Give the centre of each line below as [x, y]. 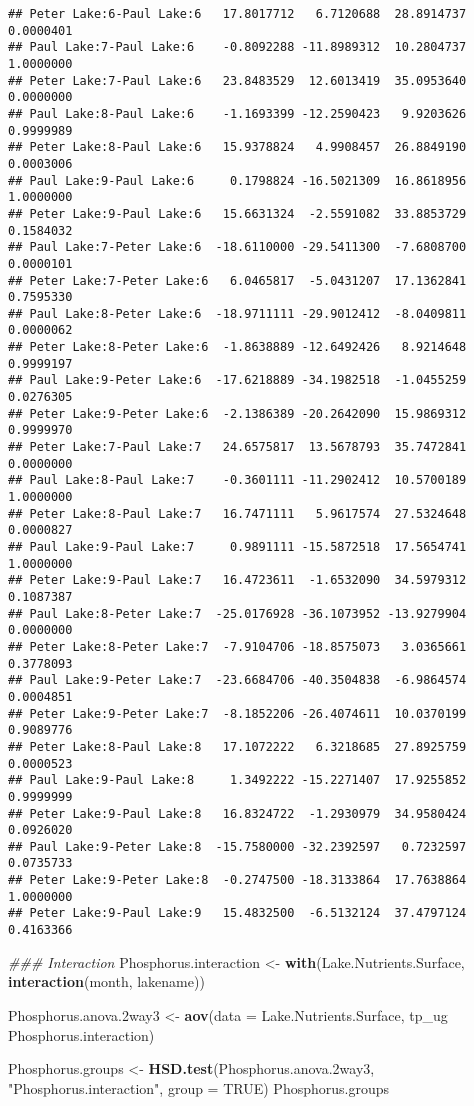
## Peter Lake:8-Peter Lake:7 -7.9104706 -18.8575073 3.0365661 [237, 646]
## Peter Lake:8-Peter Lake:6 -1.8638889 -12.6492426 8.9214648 [237, 347]
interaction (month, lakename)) [106, 981]
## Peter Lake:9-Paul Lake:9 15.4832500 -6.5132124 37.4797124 [237, 913]
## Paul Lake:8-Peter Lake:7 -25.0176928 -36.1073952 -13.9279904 [237, 613]
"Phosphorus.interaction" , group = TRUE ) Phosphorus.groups [199, 1087]
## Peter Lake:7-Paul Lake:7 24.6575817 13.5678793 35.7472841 [237, 447]
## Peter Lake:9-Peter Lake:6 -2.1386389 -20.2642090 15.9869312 [237, 413]
